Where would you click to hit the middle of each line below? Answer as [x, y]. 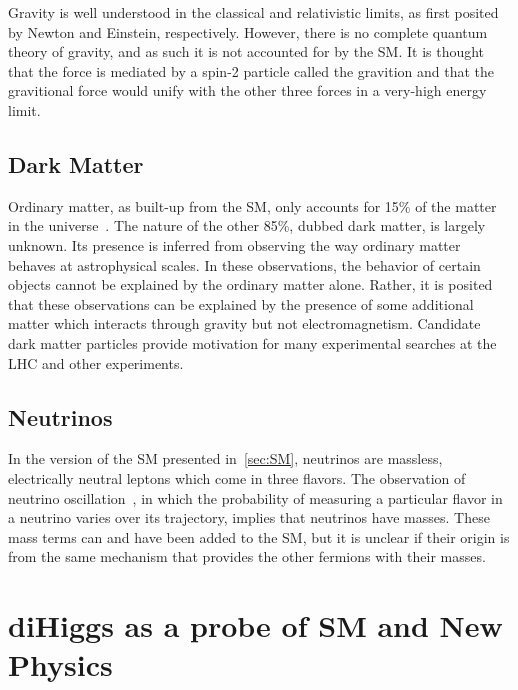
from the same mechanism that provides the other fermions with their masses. [247, 556]
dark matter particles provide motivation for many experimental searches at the [252, 342]
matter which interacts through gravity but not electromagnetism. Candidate [244, 323]
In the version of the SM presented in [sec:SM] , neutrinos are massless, [225, 458]
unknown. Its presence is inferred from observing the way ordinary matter [234, 244]
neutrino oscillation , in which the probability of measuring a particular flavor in [255, 497]
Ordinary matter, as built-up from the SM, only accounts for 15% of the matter [252, 205]
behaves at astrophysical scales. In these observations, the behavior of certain [244, 264]
